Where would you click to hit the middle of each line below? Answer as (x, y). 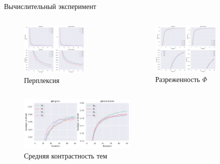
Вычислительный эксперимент (50, 6)
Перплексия (42, 80)
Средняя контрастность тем (66, 155)
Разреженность (177, 79)
